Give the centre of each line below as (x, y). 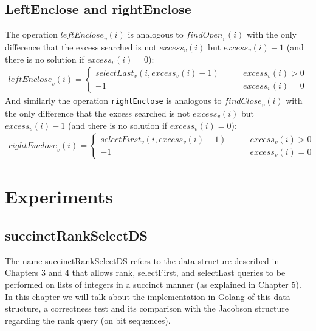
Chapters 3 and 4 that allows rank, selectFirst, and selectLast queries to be (145, 272)
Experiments (59, 196)
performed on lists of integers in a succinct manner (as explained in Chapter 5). (153, 284)
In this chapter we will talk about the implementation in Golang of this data (148, 296)
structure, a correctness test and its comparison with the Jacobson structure (147, 308)
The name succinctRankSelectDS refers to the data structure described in (142, 260)
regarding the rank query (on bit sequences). (88, 320)
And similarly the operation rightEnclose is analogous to (113, 101)
